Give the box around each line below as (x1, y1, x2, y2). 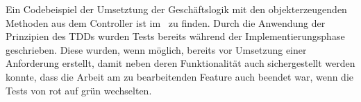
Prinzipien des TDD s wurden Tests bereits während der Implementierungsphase (6, 29, 345, 43)
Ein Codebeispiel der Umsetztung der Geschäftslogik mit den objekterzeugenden (6, 2, 347, 16)
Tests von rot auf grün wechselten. (6, 83, 152, 97)
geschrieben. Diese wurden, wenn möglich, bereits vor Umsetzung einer (6, 42, 307, 57)
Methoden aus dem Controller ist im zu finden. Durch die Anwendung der (6, 15, 326, 30)
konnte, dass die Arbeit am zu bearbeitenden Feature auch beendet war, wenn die (6, 69, 354, 83)
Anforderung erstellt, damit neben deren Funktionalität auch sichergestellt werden (6, 56, 355, 70)
